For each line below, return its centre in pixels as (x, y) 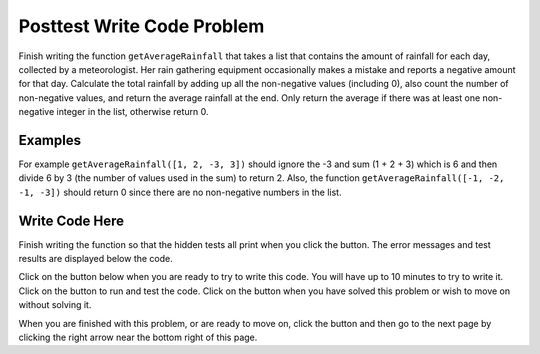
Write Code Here (71, 220)
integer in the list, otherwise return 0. (132, 112)
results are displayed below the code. (96, 259)
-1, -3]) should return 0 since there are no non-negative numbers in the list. (180, 192)
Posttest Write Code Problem (141, 26)
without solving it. (55, 305)
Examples (50, 140)
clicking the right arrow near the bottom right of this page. (138, 337)
